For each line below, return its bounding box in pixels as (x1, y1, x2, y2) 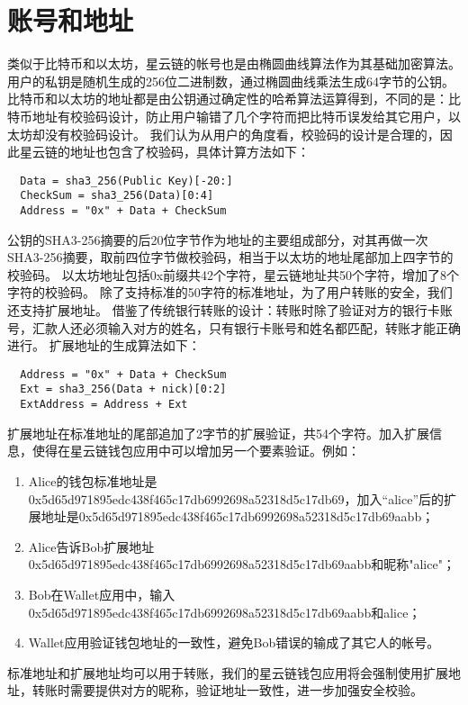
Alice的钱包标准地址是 (28, 471, 157, 490)
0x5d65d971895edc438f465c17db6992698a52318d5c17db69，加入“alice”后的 (28, 489, 445, 508)
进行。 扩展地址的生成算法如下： (7, 336, 201, 355)
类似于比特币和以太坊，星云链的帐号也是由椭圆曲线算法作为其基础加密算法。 (7, 54, 461, 73)
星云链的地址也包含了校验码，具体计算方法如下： (19, 142, 310, 161)
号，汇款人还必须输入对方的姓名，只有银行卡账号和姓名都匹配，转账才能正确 (7, 318, 461, 337)
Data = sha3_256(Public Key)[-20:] (20, 174, 233, 187)
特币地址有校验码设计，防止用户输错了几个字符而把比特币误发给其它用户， (7, 106, 448, 125)
